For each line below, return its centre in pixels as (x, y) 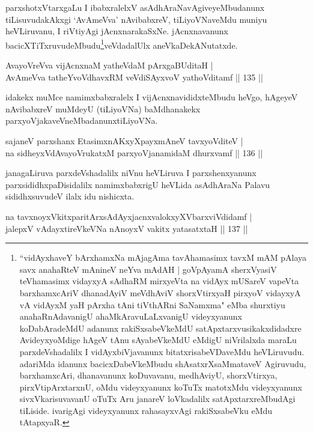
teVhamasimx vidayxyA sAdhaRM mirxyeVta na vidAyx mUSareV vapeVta (159, 281)
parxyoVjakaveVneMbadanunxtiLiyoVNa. (82, 120)
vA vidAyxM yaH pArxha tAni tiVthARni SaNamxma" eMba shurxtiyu (152, 304)
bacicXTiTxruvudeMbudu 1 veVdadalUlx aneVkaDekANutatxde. (122, 44)
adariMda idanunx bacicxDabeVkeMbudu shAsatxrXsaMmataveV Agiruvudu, (163, 363)
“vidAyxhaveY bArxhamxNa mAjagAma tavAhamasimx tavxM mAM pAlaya (163, 257)
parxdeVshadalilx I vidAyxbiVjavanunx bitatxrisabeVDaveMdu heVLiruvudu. (162, 351)
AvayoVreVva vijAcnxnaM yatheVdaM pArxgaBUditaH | (109, 65)
